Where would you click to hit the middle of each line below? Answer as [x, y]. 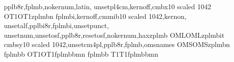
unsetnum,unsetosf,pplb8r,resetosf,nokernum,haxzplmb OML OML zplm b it [114, 35]
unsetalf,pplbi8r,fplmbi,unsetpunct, [56, 25]
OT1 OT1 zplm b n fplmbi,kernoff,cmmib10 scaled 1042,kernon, [95, 16]
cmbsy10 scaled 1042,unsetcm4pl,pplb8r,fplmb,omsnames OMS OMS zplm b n [117, 44]
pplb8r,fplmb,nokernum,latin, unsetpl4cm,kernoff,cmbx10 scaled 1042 [108, 6]
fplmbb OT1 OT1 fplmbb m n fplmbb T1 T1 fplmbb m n [81, 54]
